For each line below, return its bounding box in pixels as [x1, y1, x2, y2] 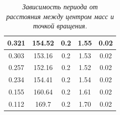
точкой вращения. [33, 21, 87, 31]
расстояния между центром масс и [6, 11, 114, 21]
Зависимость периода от [22, 1, 98, 11]
